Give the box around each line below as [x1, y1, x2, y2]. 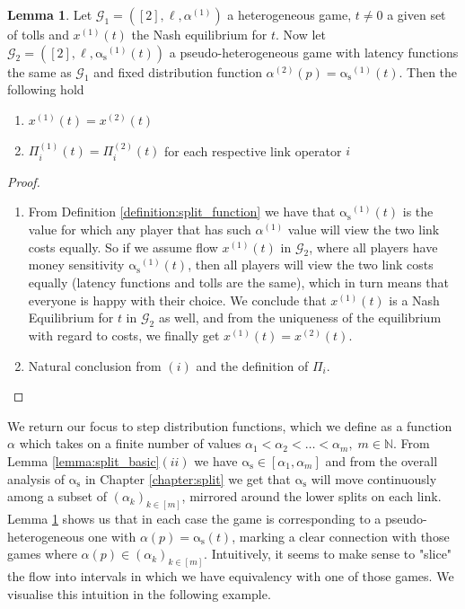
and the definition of [196, 356, 309, 375]
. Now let [276, 25, 327, 43]
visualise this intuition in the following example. [7, 584, 271, 603]
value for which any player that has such [28, 220, 251, 238]
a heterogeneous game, [227, 5, 352, 23]
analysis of [7, 469, 65, 488]
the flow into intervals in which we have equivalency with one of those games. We [7, 567, 454, 586]
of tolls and [7, 25, 69, 43]
